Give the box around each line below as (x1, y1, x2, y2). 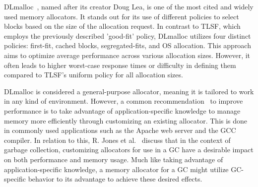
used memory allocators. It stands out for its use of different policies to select (4, 11, 239, 21)
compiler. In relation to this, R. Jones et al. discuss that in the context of (4, 134, 231, 145)
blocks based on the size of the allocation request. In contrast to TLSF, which (4, 21, 241, 31)
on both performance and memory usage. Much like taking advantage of (4, 154, 223, 164)
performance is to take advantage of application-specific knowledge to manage (4, 105, 241, 116)
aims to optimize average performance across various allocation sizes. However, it (4, 50, 251, 60)
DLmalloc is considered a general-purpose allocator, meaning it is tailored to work (4, 86, 254, 96)
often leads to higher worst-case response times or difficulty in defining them (4, 60, 236, 70)
